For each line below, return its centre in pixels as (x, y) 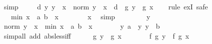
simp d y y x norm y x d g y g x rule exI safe (106, 6)
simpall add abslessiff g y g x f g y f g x (96, 35)
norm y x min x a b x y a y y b (82, 26)
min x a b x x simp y (80, 16)
